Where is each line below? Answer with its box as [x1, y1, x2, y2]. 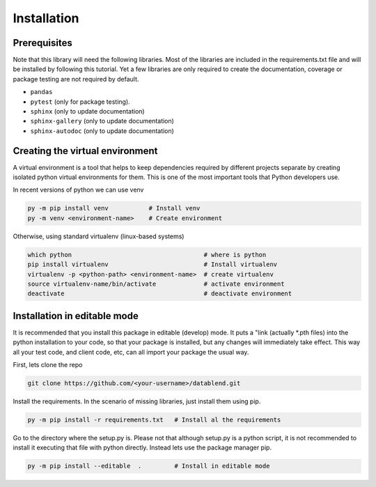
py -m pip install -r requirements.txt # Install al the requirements [27, 416, 281, 424]
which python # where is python [27, 251, 267, 258]
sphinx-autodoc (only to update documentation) [30, 126, 174, 135]
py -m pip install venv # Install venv [27, 204, 201, 212]
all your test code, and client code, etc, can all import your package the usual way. [13, 348, 249, 356]
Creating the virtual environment [13, 145, 158, 157]
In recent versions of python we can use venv [13, 185, 144, 194]
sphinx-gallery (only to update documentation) [30, 117, 174, 125]
